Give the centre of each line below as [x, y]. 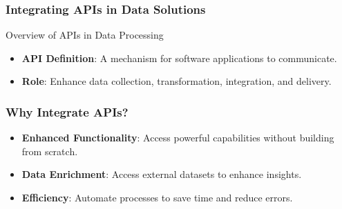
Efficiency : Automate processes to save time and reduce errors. [157, 197]
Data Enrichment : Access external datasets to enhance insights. [162, 174]
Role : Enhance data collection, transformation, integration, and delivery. [177, 81]
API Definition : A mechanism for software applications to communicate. [179, 58]
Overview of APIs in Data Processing [85, 35]
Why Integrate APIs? [67, 111]
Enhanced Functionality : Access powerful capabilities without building [178, 138]
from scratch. [50, 151]
